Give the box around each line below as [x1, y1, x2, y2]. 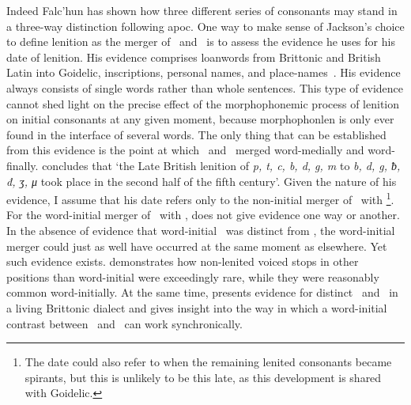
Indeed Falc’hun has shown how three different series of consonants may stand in [6, 2, 398, 18]
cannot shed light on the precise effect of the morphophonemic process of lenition [6, 95, 400, 112]
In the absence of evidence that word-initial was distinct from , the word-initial [6, 221, 395, 238]
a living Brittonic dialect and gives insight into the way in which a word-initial [6, 299, 387, 316]
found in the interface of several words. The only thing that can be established [6, 126, 386, 142]
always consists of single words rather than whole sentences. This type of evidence [6, 79, 404, 96]
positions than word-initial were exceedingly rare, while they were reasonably [6, 268, 379, 285]
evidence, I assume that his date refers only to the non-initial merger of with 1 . [6, 189, 394, 207]
